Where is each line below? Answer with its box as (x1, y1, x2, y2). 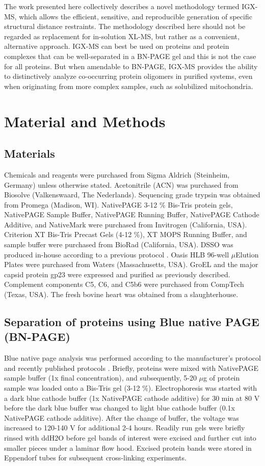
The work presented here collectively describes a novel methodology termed (4, 1, 240, 11)
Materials (4, 145, 55, 161)
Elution (235, 249, 259, 259)
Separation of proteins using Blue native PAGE (4, 314, 259, 330)
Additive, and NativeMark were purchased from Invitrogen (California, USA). (4, 219, 247, 229)
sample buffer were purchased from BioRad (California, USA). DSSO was (4, 239, 233, 250)
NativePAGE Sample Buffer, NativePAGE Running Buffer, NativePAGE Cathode (4, 209, 259, 220)
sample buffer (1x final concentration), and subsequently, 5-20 (4, 372, 197, 383)
